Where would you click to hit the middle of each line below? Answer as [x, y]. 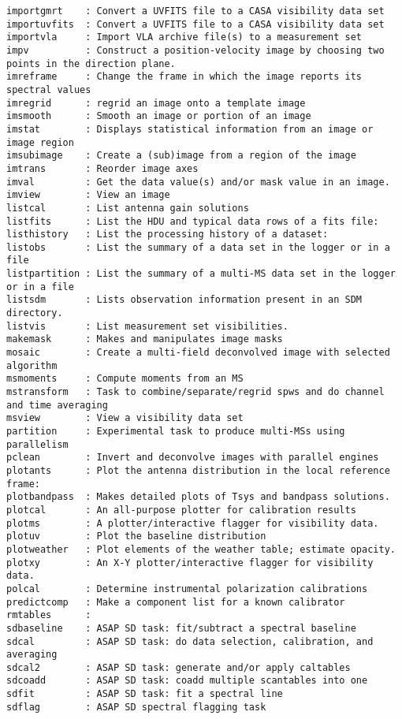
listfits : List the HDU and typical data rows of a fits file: [193, 221]
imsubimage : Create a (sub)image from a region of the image [181, 156]
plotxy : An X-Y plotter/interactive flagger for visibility [190, 563]
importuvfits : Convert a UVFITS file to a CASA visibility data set [195, 24]
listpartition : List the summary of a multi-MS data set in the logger [201, 274]
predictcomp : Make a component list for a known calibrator [176, 602]
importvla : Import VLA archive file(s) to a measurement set [184, 37]
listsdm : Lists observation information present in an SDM [184, 300]
